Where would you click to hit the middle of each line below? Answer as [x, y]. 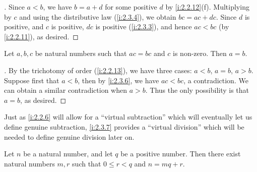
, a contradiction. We [216, 80]
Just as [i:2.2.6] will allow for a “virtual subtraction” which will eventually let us [128, 117]
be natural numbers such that [81, 53]
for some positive [131, 7]
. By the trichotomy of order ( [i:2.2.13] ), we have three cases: [98, 70]
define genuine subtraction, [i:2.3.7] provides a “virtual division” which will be [124, 126]
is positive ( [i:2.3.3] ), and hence [144, 26]
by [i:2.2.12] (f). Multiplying [207, 7]
